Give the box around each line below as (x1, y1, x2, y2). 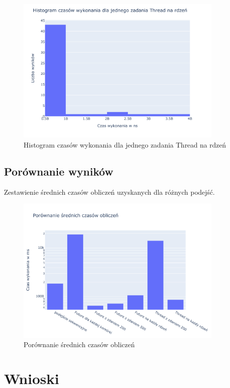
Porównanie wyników (4, 163, 114, 179)
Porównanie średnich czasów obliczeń (24, 339, 135, 350)
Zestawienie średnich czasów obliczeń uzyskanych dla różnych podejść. (4, 186, 215, 197)
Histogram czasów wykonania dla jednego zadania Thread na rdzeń (24, 140, 226, 149)
